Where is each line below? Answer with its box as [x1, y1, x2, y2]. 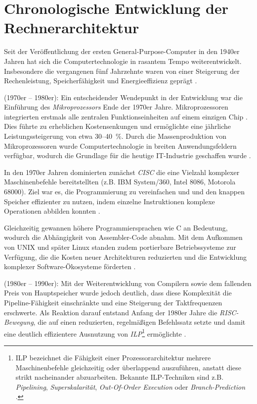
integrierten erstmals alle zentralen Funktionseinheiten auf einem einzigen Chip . [4, 111, 248, 121]
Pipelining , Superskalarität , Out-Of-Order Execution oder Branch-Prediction [15, 381, 246, 392]
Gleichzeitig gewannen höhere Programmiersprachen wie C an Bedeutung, [4, 222, 228, 232]
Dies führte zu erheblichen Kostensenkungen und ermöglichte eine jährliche [4, 121, 231, 131]
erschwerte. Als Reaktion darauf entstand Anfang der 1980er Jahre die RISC [4, 307, 236, 317]
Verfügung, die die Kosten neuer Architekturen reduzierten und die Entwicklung [4, 251, 247, 262]
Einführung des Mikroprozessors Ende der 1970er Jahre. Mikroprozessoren [4, 102, 228, 112]
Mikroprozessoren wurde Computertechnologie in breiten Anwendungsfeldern [4, 140, 237, 151]
